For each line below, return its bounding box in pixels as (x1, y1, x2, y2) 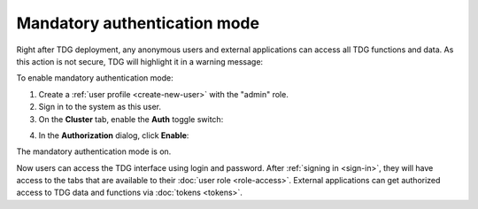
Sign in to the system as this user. (38, 102, 161, 112)
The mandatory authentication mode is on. (16, 146, 172, 157)
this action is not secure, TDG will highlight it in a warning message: (16, 56, 264, 66)
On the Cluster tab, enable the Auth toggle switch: (38, 113, 224, 124)
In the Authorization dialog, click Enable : (38, 129, 189, 141)
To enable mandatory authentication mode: (16, 73, 173, 83)
